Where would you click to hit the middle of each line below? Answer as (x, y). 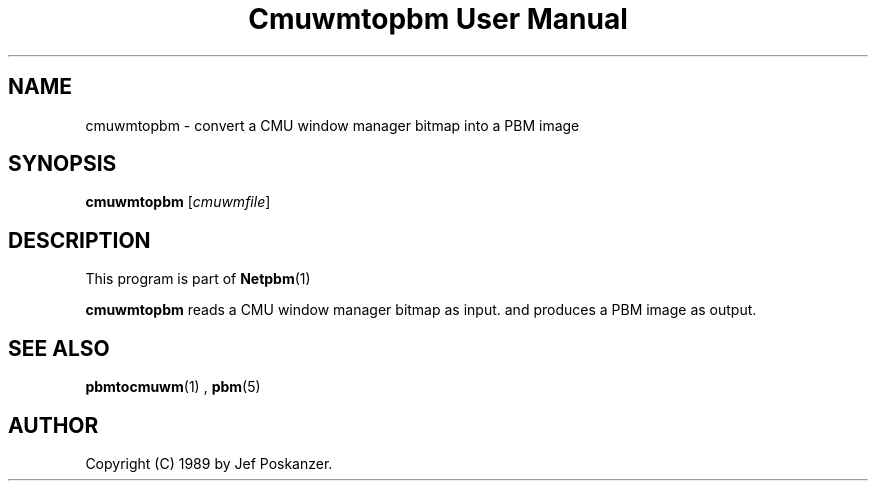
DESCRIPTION (79, 240)
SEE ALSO (59, 348)
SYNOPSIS (62, 164)
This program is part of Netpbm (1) (198, 279)
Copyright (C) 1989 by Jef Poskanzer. (209, 463)
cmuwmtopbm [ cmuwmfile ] (178, 202)
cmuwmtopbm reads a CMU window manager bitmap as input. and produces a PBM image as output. (421, 310)
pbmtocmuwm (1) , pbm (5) (173, 387)
